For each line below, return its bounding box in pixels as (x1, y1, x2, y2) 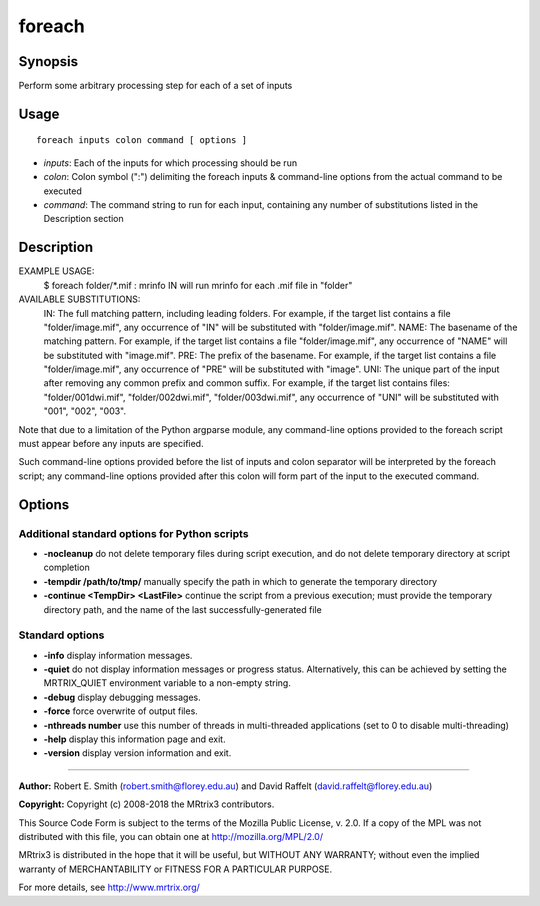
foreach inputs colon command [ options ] (36, 135, 248, 146)
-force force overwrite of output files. (43, 705, 199, 717)
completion (43, 561, 90, 574)
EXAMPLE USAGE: (18, 265, 95, 277)
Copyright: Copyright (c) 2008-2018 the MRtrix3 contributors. (18, 798, 275, 810)
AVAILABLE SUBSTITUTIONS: (18, 293, 141, 305)
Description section (43, 213, 124, 225)
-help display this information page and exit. (43, 733, 226, 745)
